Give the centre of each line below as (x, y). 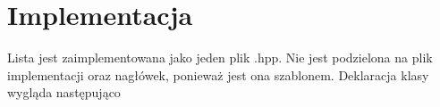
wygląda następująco (64, 92)
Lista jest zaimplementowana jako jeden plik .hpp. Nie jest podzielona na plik (220, 58)
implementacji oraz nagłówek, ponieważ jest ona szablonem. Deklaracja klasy (218, 74)
